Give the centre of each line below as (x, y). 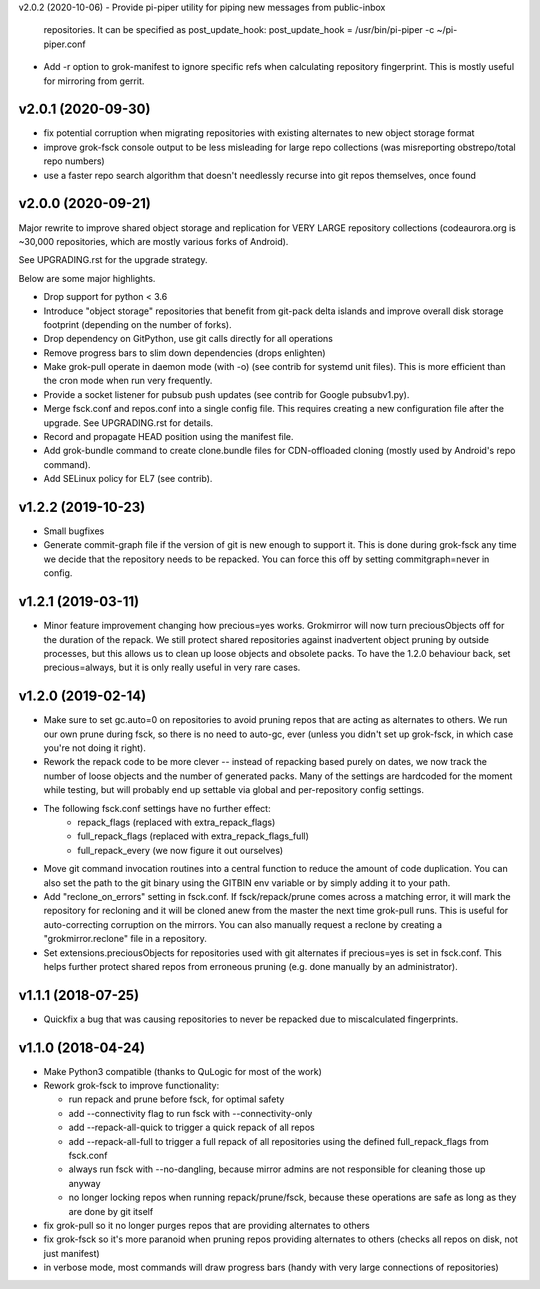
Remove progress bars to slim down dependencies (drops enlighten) (184, 352)
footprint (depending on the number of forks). (137, 324)
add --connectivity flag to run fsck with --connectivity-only (190, 1113)
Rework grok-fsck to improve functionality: (131, 1086)
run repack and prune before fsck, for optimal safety (176, 1099)
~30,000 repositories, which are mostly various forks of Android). (153, 241)
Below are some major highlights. (87, 278)
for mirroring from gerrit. (94, 81)
